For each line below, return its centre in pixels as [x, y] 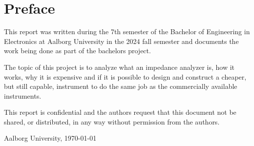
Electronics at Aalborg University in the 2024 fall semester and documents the [121, 41]
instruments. [23, 95]
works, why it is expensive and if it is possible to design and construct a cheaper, [125, 76]
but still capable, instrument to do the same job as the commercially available [121, 86]
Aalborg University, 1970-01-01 [50, 138]
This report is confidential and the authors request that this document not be [120, 112]
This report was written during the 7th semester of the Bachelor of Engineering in [127, 31]
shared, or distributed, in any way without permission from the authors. [112, 121]
